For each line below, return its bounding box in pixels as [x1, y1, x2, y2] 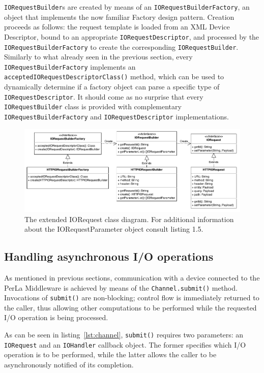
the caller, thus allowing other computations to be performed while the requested [4, 302, 257, 313]
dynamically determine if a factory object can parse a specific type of [4, 81, 220, 92]
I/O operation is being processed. [4, 312, 108, 323]
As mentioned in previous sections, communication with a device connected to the [4, 272, 260, 283]
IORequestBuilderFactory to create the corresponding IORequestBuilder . [4, 41, 239, 52]
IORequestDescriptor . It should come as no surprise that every [4, 91, 203, 102]
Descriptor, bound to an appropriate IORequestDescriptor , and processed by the [4, 31, 259, 42]
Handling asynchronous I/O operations [4, 248, 214, 264]
